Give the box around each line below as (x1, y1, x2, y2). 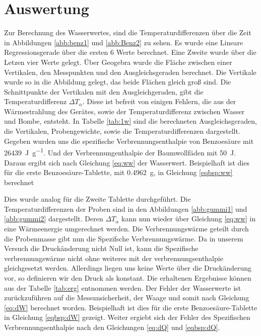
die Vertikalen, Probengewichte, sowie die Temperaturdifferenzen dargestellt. (4, 126, 240, 136)
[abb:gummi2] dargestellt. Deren (4, 213, 103, 224)
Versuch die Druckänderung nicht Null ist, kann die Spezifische (4, 243, 199, 254)
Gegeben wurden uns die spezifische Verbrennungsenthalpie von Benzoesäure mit (4, 135, 254, 146)
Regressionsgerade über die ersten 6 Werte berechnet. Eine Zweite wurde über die (4, 47, 256, 57)
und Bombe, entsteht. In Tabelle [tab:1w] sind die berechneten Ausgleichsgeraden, (4, 116, 257, 126)
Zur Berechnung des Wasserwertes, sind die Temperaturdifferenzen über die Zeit (4, 27, 251, 38)
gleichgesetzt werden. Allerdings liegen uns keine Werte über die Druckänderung (4, 263, 252, 273)
